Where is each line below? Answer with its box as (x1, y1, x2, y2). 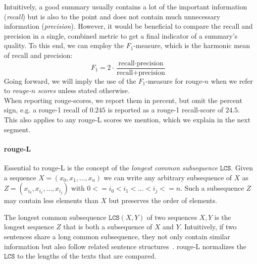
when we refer (210, 75, 253, 86)
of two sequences (147, 211, 197, 222)
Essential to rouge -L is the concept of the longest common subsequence (4, 162, 218, 172)
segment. (4, 124, 31, 134)
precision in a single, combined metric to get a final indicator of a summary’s (4, 30, 238, 41)
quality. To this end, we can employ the (4, 40, 124, 51)
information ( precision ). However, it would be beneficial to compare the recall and (4, 21, 253, 31)
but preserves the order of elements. (108, 195, 217, 206)
